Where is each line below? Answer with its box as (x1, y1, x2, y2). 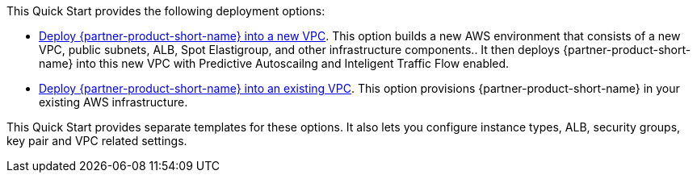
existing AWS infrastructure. (39, 95, 188, 109)
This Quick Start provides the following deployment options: (6, 4, 325, 18)
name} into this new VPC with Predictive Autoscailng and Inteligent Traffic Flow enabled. (39, 56, 510, 70)
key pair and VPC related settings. (6, 134, 187, 148)
